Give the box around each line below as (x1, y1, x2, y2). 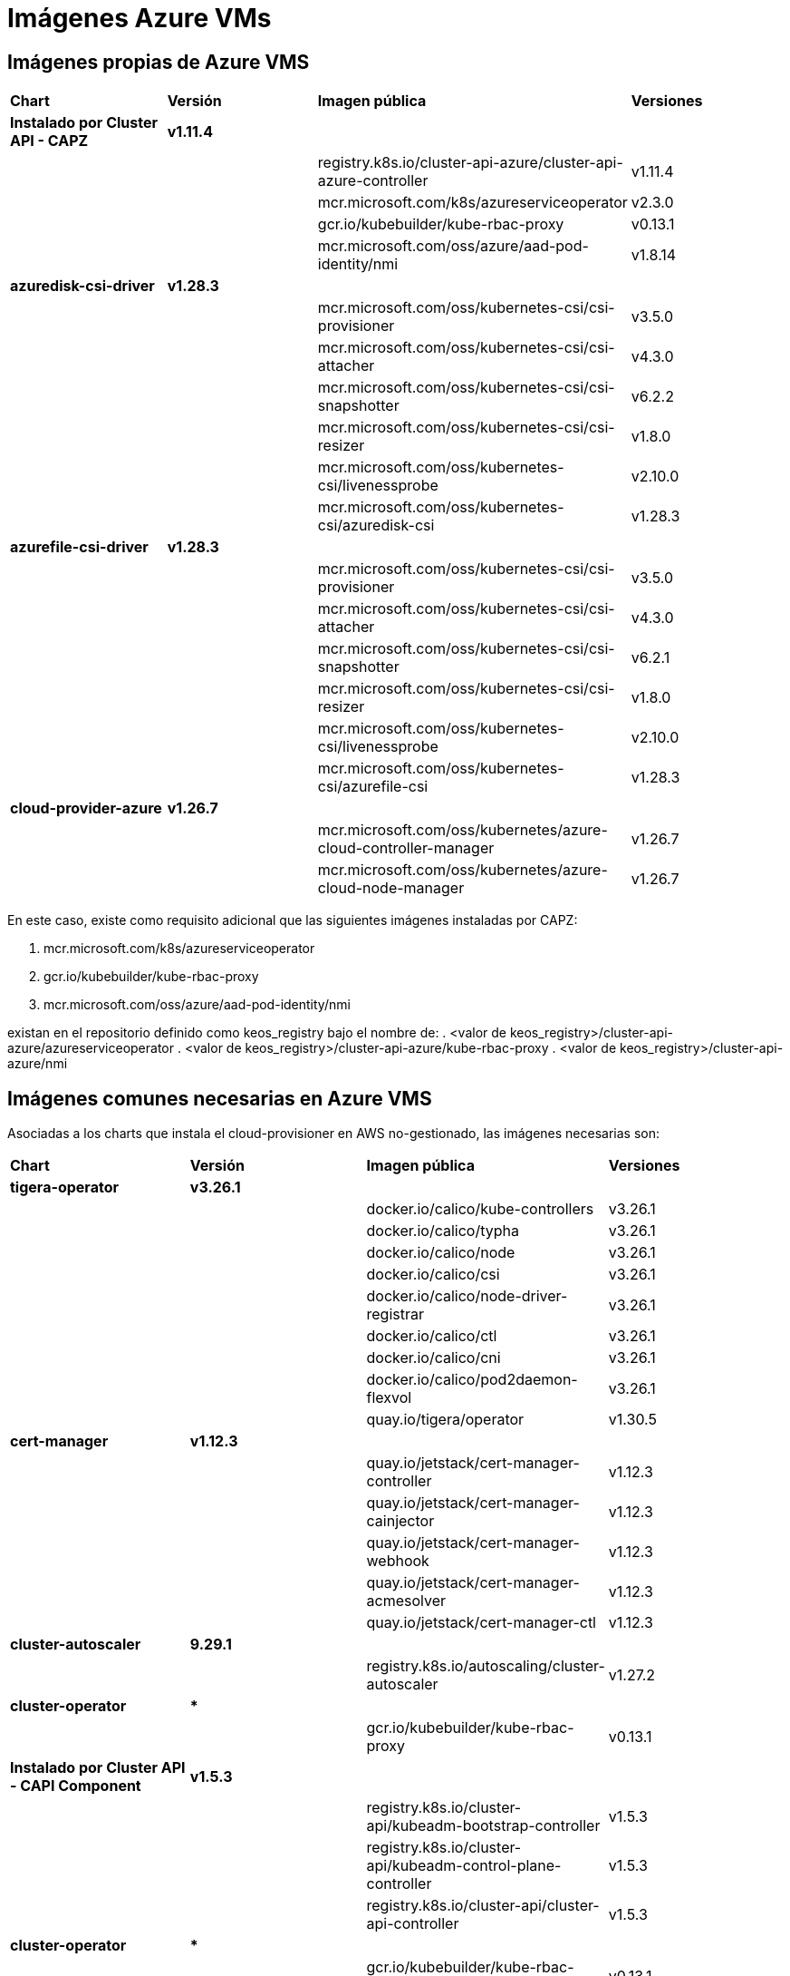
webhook (366, 1552, 429, 1571)
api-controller (366, 1914, 459, 1933)
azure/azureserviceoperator (7, 1040, 175, 1056)
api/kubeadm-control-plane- (366, 1856, 562, 1875)
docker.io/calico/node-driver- (366, 1287, 568, 1306)
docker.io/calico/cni (366, 1348, 501, 1368)
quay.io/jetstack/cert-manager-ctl (366, 1613, 596, 1632)
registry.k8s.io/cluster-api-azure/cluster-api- (317, 153, 623, 172)
